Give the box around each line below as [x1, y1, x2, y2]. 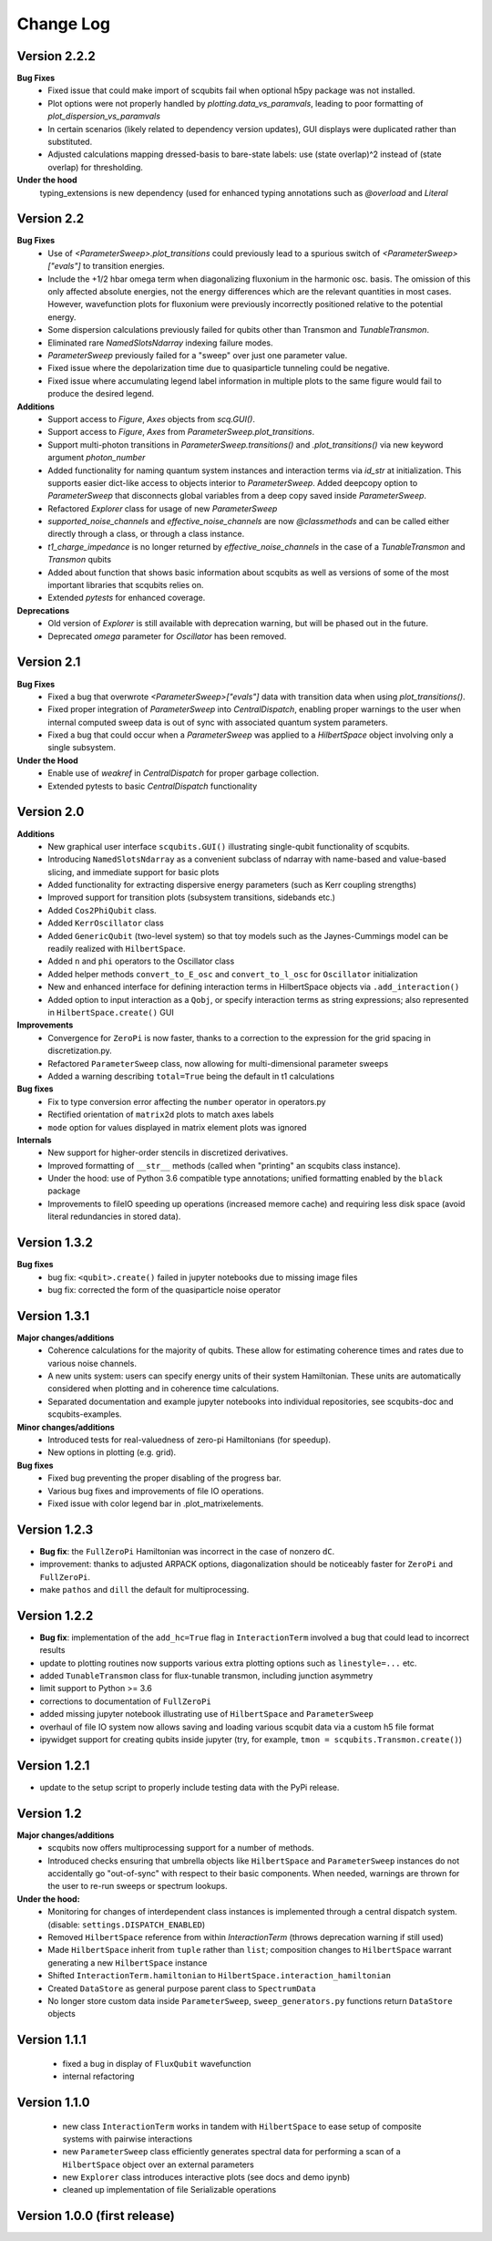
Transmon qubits [47, 554, 112, 565]
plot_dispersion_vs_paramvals [47, 110, 161, 122]
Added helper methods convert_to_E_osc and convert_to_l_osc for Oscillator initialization [47, 968, 418, 979]
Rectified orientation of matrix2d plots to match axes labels [47, 1109, 274, 1120]
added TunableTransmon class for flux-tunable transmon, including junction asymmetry [39, 1670, 374, 1681]
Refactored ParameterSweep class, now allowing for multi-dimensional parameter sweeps [47, 1058, 389, 1069]
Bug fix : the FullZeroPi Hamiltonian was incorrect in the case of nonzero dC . [39, 1545, 335, 1556]
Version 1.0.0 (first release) [16, 2208, 175, 2224]
